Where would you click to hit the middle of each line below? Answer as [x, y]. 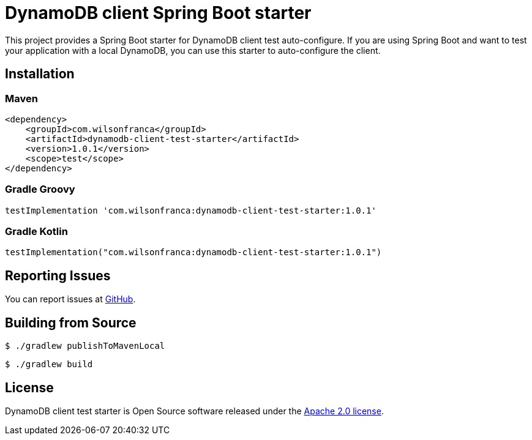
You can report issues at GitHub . [70, 299]
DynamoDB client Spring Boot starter [158, 13]
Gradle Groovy [40, 189]
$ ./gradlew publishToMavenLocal [85, 346]
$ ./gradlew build [49, 364]
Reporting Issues [58, 275]
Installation [40, 74]
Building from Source [71, 323]
